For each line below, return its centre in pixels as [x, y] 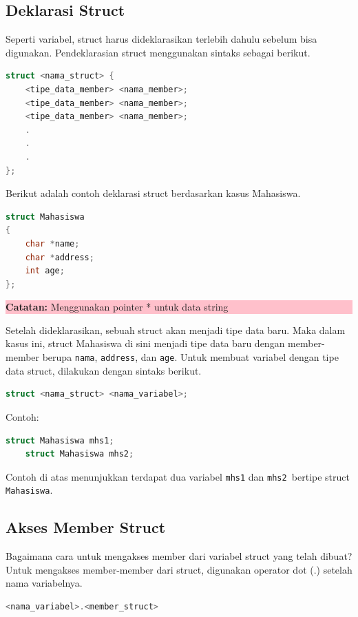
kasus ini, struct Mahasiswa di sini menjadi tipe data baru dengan [145, 343]
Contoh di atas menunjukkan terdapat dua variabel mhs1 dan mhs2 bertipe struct [178, 476]
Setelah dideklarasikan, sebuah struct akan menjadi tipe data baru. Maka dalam [176, 330]
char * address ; [60, 257]
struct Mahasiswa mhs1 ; [60, 440]
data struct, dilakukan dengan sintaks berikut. [104, 370]
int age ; [45, 271]
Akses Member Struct [86, 527]
